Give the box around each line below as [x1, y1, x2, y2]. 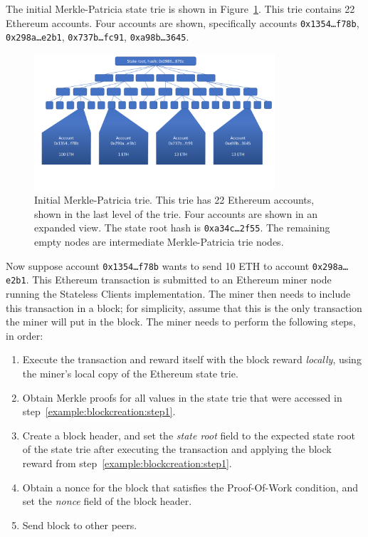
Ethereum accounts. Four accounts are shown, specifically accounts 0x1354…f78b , [6, 15, 359, 30]
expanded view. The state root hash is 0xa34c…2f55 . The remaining [34, 220, 330, 235]
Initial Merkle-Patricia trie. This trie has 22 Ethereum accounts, [34, 192, 315, 207]
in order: [6, 328, 43, 343]
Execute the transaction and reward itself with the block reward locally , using [22, 352, 362, 367]
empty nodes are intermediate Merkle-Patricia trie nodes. [34, 234, 284, 249]
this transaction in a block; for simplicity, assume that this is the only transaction [6, 300, 362, 315]
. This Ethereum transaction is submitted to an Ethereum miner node [26, 272, 332, 287]
